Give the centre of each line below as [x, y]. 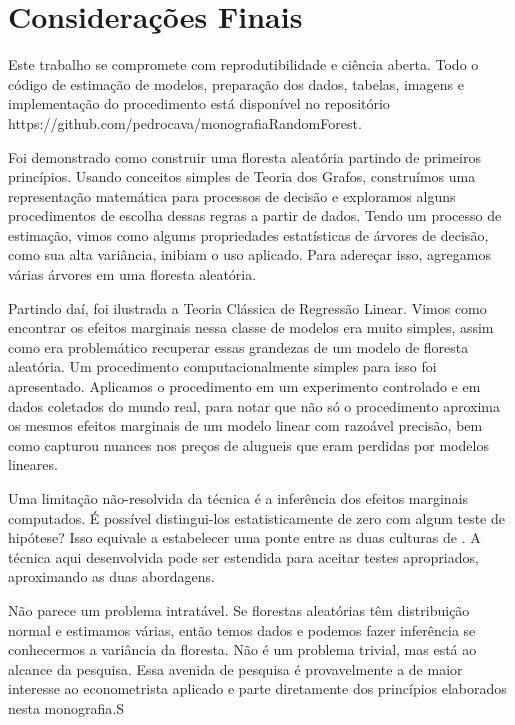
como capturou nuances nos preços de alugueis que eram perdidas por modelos [248, 444]
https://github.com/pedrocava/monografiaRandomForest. [185, 122]
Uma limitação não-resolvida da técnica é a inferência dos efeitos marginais [238, 498]
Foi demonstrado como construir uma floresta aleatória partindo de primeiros [244, 156]
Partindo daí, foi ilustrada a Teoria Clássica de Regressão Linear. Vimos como [247, 307]
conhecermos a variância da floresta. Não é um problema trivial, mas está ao [242, 649]
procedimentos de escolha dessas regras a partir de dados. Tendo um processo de [255, 215]
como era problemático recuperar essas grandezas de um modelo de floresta [238, 346]
